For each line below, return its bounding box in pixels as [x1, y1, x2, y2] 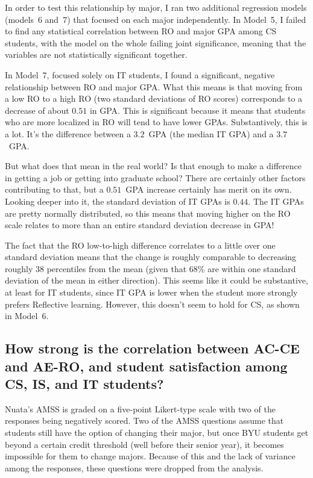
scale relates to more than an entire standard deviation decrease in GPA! [5, 219, 274, 231]
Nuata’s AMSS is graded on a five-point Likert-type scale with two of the [5, 402, 276, 415]
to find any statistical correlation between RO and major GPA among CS [5, 25, 277, 37]
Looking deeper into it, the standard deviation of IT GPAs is [5, 194, 230, 207]
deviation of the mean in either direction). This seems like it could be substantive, [5, 274, 308, 287]
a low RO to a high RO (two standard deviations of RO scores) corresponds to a [5, 92, 303, 105]
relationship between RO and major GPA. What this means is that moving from [5, 80, 303, 93]
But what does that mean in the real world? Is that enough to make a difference [5, 160, 302, 172]
